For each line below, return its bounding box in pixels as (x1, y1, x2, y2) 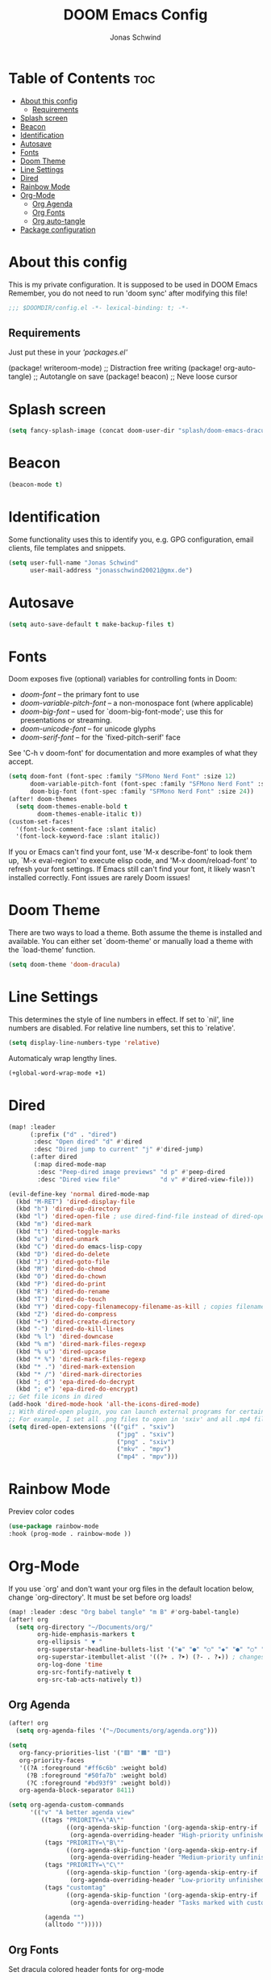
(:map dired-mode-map (33, 1160, 106, 1168)
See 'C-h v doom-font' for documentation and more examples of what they (8, 749, 258, 758)
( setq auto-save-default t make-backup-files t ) (8, 620, 175, 628)
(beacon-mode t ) (8, 480, 63, 489)
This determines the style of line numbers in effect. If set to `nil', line (8, 1015, 235, 1024)
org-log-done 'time (37, 1660, 103, 1668)
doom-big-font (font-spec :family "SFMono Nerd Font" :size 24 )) (29, 787, 254, 796)
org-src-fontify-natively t (37, 1667, 131, 1676)
